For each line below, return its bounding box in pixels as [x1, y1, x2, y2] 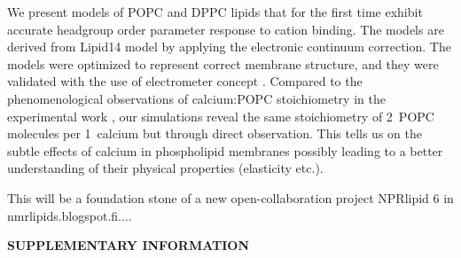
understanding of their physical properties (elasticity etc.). [7, 159, 324, 177]
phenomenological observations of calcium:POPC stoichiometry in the [7, 89, 386, 107]
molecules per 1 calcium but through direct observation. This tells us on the [7, 124, 422, 143]
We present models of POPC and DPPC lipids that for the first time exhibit [7, 3, 423, 20]
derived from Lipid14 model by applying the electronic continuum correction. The [7, 37, 451, 56]
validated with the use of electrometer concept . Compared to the [7, 72, 363, 90]
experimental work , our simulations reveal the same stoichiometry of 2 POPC [7, 106, 434, 125]
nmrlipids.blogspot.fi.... [7, 206, 132, 224]
